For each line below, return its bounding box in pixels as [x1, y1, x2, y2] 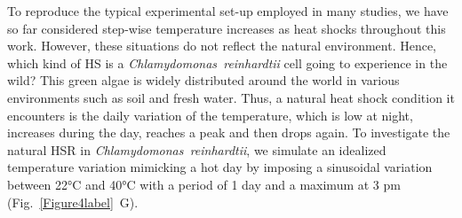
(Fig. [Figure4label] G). [7, 192, 139, 211]
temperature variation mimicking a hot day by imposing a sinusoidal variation [7, 158, 433, 176]
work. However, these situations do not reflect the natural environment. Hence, [7, 36, 437, 55]
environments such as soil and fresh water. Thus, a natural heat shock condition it [7, 88, 455, 106]
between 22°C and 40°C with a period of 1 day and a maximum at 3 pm [7, 175, 401, 193]
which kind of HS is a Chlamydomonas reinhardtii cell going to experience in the [7, 53, 448, 72]
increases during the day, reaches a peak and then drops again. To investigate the [7, 123, 450, 142]
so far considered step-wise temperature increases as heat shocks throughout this [7, 19, 446, 37]
